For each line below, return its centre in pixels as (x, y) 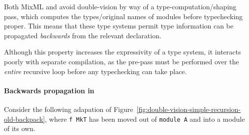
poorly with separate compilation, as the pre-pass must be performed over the (122, 61)
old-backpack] (25, 119)
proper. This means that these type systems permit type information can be (119, 26)
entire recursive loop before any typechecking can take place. (95, 71)
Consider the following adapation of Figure (69, 109)
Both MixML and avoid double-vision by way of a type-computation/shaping (120, 6)
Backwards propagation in (49, 90)
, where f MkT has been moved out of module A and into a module (145, 119)
